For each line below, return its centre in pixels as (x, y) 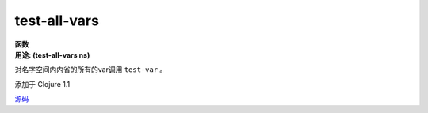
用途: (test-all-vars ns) (52, 55)
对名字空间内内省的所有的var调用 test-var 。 (91, 70)
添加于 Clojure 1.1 (42, 84)
